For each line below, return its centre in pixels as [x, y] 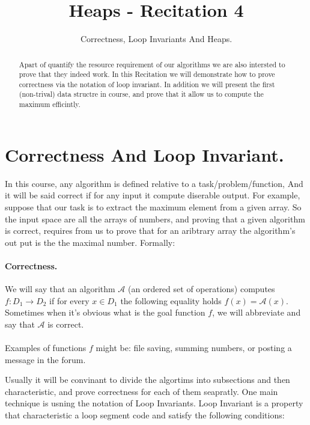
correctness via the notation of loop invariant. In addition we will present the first [147, 84]
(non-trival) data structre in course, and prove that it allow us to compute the [141, 94]
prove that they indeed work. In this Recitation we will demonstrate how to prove [147, 74]
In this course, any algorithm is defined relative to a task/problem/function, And [154, 183]
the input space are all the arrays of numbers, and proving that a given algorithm [155, 219]
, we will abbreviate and [257, 312]
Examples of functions [46, 348]
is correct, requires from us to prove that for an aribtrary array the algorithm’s [150, 231]
